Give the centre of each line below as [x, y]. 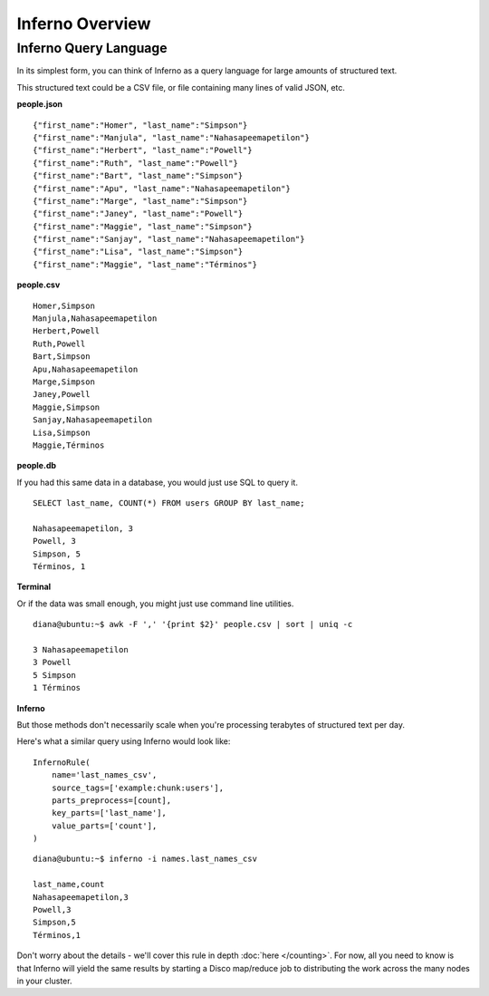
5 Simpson [54, 675]
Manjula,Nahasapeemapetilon [95, 319]
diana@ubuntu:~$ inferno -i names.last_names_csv [145, 859]
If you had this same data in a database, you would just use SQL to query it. [158, 482]
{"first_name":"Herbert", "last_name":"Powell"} [143, 150]
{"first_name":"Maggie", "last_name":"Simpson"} [143, 226]
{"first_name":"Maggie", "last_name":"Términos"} [145, 264]
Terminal [34, 587]
